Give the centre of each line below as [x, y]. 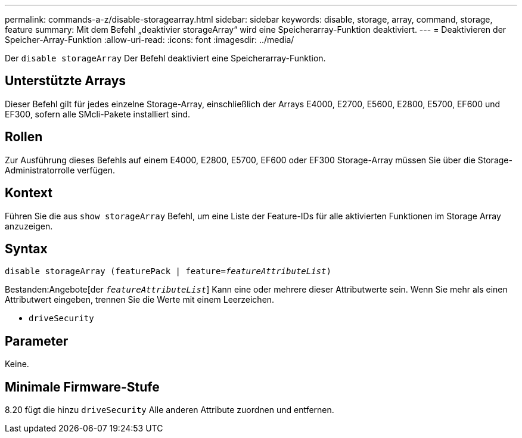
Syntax [26, 248]
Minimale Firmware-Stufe [82, 387]
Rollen [24, 137]
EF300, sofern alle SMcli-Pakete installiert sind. [98, 114]
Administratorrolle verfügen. [60, 170]
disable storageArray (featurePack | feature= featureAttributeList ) [168, 271]
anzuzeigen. [29, 226]
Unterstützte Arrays [66, 81]
